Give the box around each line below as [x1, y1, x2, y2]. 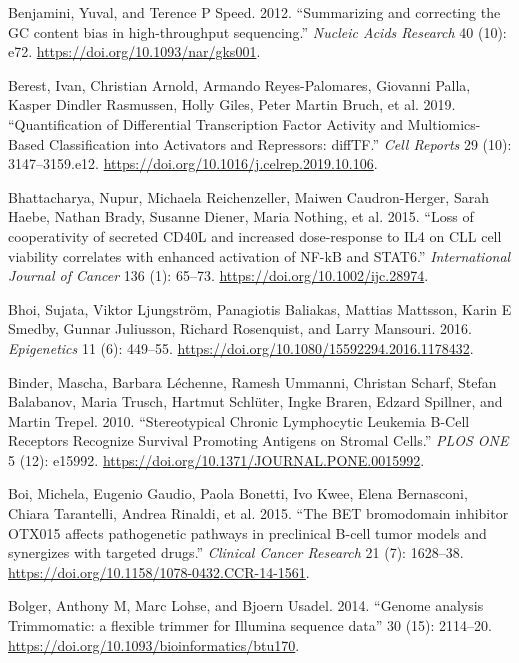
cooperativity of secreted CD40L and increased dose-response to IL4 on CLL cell [8, 225, 502, 246]
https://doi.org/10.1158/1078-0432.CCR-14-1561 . [8, 561, 310, 582]
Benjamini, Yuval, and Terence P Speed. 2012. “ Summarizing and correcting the [8, 2, 501, 22]
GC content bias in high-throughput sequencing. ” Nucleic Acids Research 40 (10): [8, 21, 507, 42]
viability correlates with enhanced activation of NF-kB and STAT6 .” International [8, 245, 511, 266]
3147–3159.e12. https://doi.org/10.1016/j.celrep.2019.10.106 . [8, 153, 378, 174]
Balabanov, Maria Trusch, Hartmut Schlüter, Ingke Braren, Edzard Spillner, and [8, 391, 503, 412]
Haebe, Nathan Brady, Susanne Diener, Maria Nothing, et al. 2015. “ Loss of [8, 206, 474, 227]
